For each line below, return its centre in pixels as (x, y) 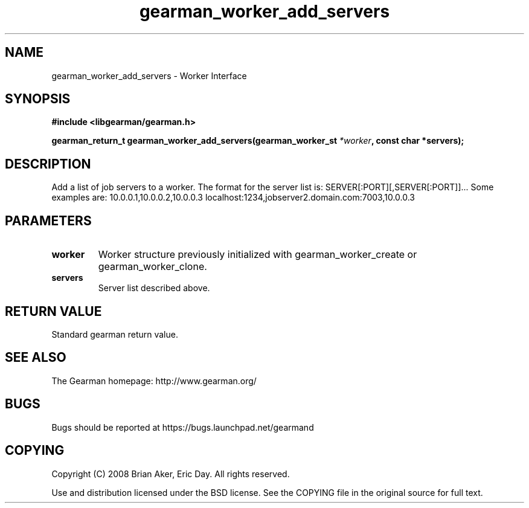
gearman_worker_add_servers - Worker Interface (149, 76)
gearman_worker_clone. (152, 267)
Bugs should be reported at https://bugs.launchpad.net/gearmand (183, 427)
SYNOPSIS (38, 99)
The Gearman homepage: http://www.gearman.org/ (154, 381)
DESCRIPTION (48, 164)
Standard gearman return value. (115, 334)
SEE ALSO (36, 358)
